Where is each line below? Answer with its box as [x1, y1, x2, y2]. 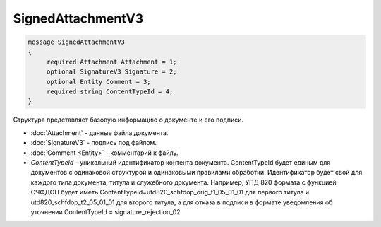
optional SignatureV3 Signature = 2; [46, 68, 177, 76]
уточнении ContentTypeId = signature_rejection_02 [30, 207, 181, 216]
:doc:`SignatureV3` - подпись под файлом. [30, 139, 157, 147]
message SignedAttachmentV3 [28, 38, 125, 46]
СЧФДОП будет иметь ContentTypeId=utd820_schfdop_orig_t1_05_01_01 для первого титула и [30, 188, 310, 197]
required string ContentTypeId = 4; [46, 88, 174, 95]
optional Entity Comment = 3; [46, 78, 151, 86]
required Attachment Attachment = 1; [46, 57, 177, 66]
